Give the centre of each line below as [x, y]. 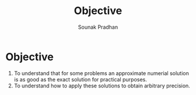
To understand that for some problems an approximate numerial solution [101, 73]
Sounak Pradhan [98, 27]
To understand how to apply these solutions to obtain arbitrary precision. [102, 86]
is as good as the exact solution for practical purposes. [80, 79]
